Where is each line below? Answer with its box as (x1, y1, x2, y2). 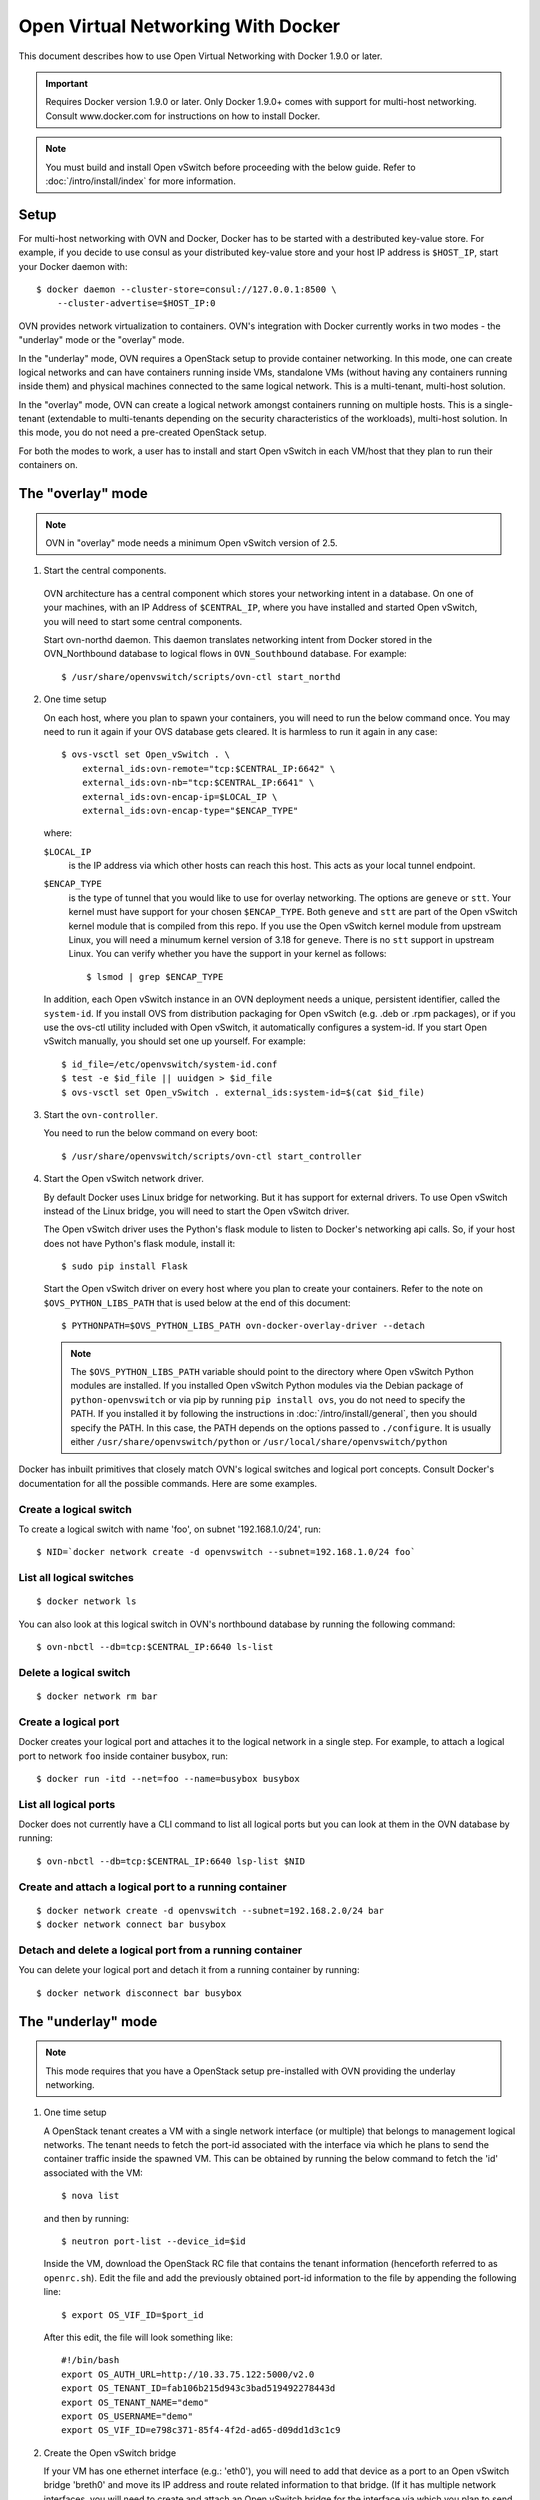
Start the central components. (43, 565, 167, 577)
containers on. (18, 459, 79, 471)
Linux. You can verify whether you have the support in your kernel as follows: (68, 948, 387, 960)
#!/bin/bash (61, 2355, 120, 2366)
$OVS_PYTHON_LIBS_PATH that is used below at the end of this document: (43, 1296, 351, 1309)
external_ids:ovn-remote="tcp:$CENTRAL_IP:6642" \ (81, 763, 336, 774)
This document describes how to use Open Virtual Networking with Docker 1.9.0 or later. (18, 50, 383, 62)
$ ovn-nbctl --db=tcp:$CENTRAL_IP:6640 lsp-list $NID (36, 1855, 305, 1867)
